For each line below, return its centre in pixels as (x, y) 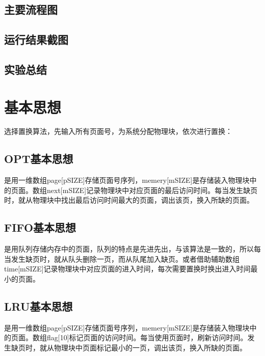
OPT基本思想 (39, 159)
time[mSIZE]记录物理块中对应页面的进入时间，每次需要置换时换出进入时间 (127, 269)
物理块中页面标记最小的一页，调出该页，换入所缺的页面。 (150, 348)
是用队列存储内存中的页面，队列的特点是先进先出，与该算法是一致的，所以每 (132, 249)
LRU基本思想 (38, 306)
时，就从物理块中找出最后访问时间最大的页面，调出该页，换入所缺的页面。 (129, 200)
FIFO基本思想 (40, 227)
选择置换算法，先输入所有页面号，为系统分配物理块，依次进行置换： (118, 131)
